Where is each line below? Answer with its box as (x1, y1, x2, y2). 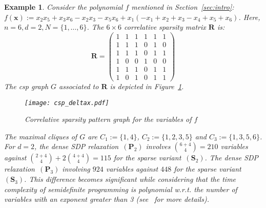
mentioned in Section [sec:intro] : (131, 2, 234, 12)
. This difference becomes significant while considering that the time (24, 174, 236, 184)
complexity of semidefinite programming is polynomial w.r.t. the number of (4, 183, 237, 194)
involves (146, 141, 171, 152)
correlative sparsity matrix (124, 22, 206, 32)
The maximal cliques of (4, 131, 77, 141)
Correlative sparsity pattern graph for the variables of (25, 114, 192, 124)
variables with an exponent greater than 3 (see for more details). (4, 194, 209, 204)
